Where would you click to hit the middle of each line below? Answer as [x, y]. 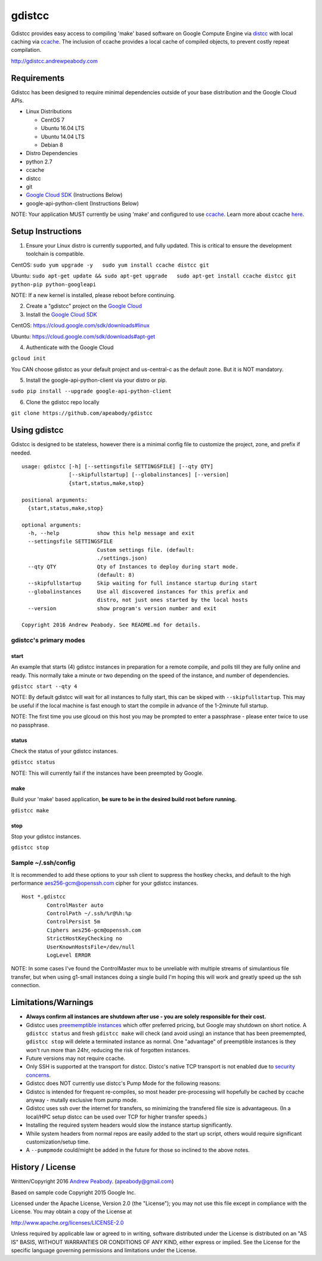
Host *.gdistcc [44, 897]
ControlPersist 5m [74, 922]
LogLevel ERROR [69, 955]
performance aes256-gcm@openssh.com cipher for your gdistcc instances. [105, 883]
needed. [21, 453]
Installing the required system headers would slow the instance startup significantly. [129, 1125]
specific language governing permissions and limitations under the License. [104, 1250]
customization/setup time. [58, 1142]
